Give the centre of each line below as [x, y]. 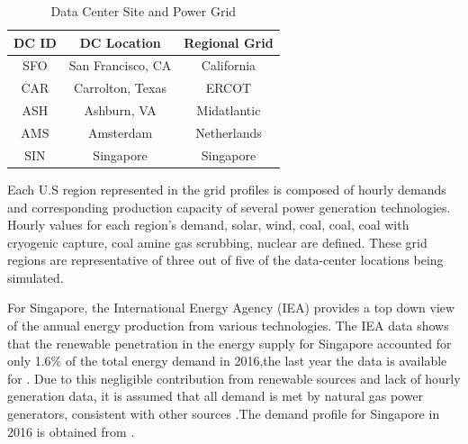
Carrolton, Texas [120, 88]
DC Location [120, 42]
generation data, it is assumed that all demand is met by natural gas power [216, 396]
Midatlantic [229, 110]
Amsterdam [120, 132]
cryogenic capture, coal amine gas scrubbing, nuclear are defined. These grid [217, 242]
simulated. [36, 277]
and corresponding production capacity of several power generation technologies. [229, 207]
